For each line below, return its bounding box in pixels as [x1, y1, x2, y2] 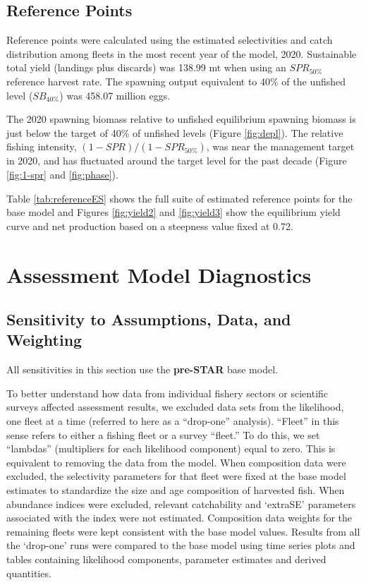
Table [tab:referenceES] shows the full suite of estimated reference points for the [6, 191, 353, 205]
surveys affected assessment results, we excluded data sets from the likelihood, [6, 399, 344, 414]
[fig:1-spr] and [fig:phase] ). [6, 167, 118, 181]
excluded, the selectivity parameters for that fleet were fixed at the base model [6, 469, 346, 483]
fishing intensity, [6, 139, 77, 154]
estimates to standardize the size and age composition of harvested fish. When [6, 483, 345, 497]
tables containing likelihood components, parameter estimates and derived [6, 552, 327, 567]
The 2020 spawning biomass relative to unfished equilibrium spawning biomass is [6, 111, 356, 126]
